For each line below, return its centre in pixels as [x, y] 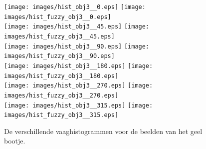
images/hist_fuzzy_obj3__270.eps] [61, 95]
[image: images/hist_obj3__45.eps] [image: [77, 27]
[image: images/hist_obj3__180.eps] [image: [79, 66]
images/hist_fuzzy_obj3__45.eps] [59, 36]
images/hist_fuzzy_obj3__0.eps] [58, 17]
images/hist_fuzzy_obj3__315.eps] [61, 115]
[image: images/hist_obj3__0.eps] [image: [75, 7]
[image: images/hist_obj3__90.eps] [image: [77, 46]
